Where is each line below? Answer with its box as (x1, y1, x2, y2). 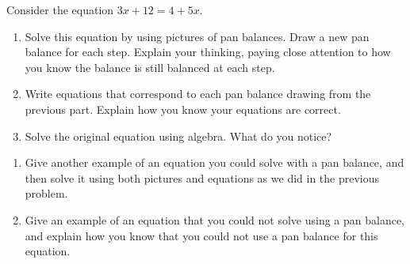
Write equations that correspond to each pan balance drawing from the (25, 85, 371, 102)
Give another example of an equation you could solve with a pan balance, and (25, 154, 404, 171)
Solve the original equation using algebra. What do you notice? (25, 127, 332, 144)
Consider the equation (6, 2, 114, 17)
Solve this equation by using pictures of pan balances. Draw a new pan (25, 28, 370, 44)
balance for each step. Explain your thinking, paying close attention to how (25, 43, 391, 60)
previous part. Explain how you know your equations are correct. (25, 100, 341, 117)
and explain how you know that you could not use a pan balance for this (25, 227, 378, 243)
